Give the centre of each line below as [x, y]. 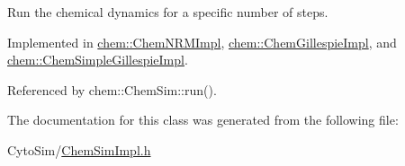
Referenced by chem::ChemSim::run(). [112, 89]
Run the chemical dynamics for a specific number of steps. [168, 12]
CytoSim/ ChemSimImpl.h [79, 149]
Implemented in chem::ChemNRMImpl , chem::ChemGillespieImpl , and [202, 42]
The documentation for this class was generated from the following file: [203, 120]
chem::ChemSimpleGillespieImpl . [98, 60]
